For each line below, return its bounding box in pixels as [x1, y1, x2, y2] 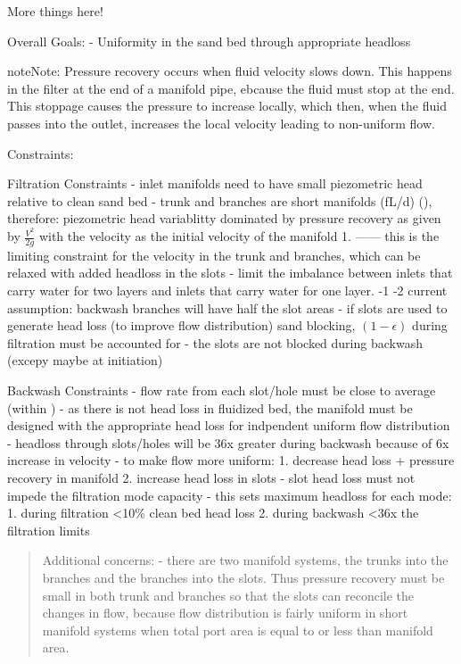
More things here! [7, 2, 103, 20]
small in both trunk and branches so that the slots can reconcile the [42, 585, 415, 604]
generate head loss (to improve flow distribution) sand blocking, [7, 316, 356, 335]
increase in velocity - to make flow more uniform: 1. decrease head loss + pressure [7, 451, 455, 469]
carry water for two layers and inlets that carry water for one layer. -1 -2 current [7, 281, 448, 300]
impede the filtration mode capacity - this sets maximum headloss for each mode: [7, 486, 452, 504]
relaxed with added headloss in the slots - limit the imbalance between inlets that [7, 263, 453, 282]
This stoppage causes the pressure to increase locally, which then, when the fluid [7, 96, 447, 115]
